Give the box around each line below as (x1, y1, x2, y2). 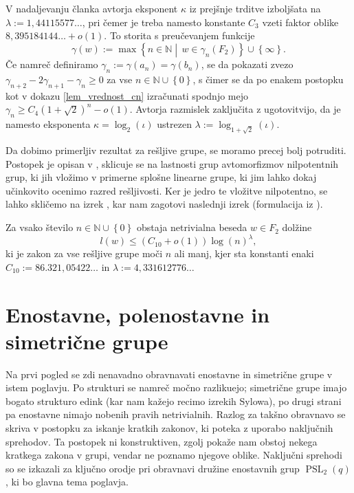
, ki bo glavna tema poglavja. (5, 474, 129, 489)
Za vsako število (5, 220, 74, 234)
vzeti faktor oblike (262, 14, 339, 29)
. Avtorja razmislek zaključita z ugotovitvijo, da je (129, 102, 341, 116)
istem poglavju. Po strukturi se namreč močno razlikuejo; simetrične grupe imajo (5, 380, 347, 395)
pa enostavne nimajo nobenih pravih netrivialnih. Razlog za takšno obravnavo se (5, 407, 346, 421)
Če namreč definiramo (5, 57, 98, 72)
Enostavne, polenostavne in (5, 300, 270, 328)
